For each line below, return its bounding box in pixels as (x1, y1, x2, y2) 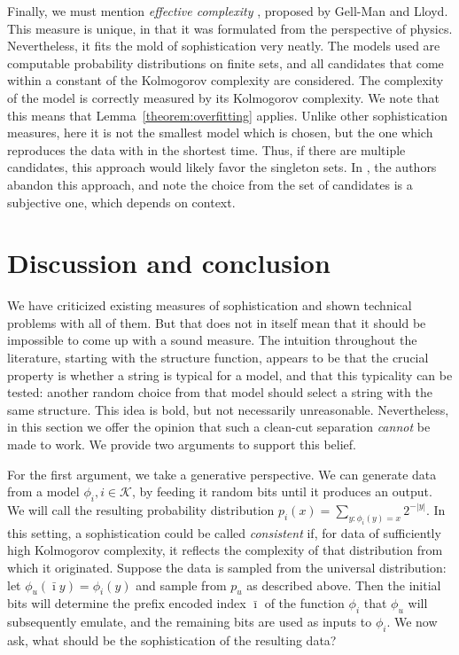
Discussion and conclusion (7, 245, 331, 281)
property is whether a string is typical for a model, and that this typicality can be (7, 365, 453, 384)
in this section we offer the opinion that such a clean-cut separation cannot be (7, 417, 431, 436)
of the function (264, 594, 345, 612)
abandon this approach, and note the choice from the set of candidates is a (7, 175, 413, 193)
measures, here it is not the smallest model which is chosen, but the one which (7, 123, 433, 142)
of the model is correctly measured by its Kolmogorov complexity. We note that (7, 88, 440, 106)
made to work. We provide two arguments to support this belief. (7, 435, 356, 453)
